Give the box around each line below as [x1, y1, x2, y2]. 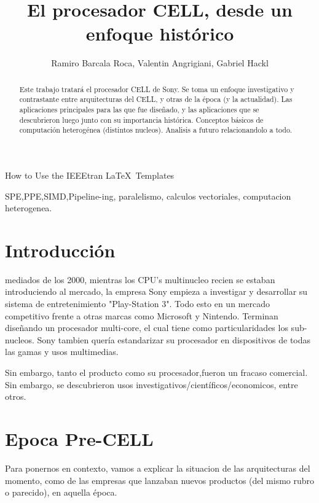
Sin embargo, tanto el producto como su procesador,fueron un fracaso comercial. [5, 366, 308, 379]
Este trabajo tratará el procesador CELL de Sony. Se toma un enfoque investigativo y [19, 84, 294, 94]
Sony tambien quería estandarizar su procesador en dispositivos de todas [37, 333, 311, 346]
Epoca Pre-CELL [5, 426, 154, 451]
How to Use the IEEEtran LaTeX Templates [5, 168, 175, 181]
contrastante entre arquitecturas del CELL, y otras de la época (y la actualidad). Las [19, 94, 293, 104]
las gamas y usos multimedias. [5, 345, 119, 358]
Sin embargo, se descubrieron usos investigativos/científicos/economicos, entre [5, 378, 298, 391]
